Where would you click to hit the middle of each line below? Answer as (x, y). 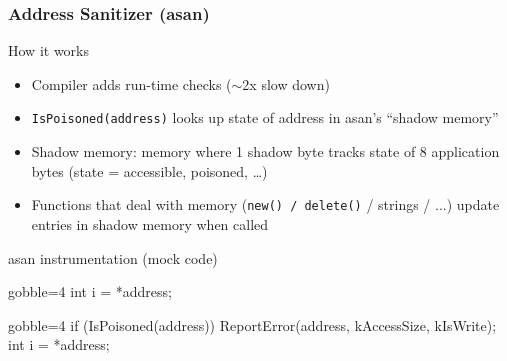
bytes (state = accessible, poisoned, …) (149, 170)
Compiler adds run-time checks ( (131, 83)
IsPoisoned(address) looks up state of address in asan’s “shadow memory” (265, 117)
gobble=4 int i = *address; (90, 291)
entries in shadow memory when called (150, 223)
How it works (48, 50)
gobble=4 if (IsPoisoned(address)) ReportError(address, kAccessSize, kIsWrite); (252, 324)
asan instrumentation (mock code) (113, 257)
